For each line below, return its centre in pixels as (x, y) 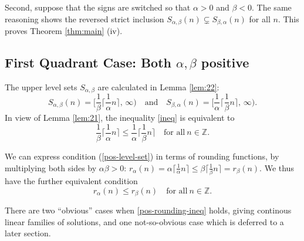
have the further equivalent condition (71, 180)
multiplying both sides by (51, 167)
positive (225, 62)
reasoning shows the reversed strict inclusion (85, 18)
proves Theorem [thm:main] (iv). (64, 31)
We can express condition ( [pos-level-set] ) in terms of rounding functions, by (142, 156)
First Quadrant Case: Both (88, 62)
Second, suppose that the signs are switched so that (98, 7)
